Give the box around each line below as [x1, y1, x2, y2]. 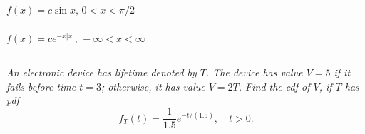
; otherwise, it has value [101, 78, 205, 93]
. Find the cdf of [238, 78, 310, 93]
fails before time [6, 78, 76, 93]
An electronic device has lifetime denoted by [6, 65, 197, 80]
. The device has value [206, 65, 303, 80]
